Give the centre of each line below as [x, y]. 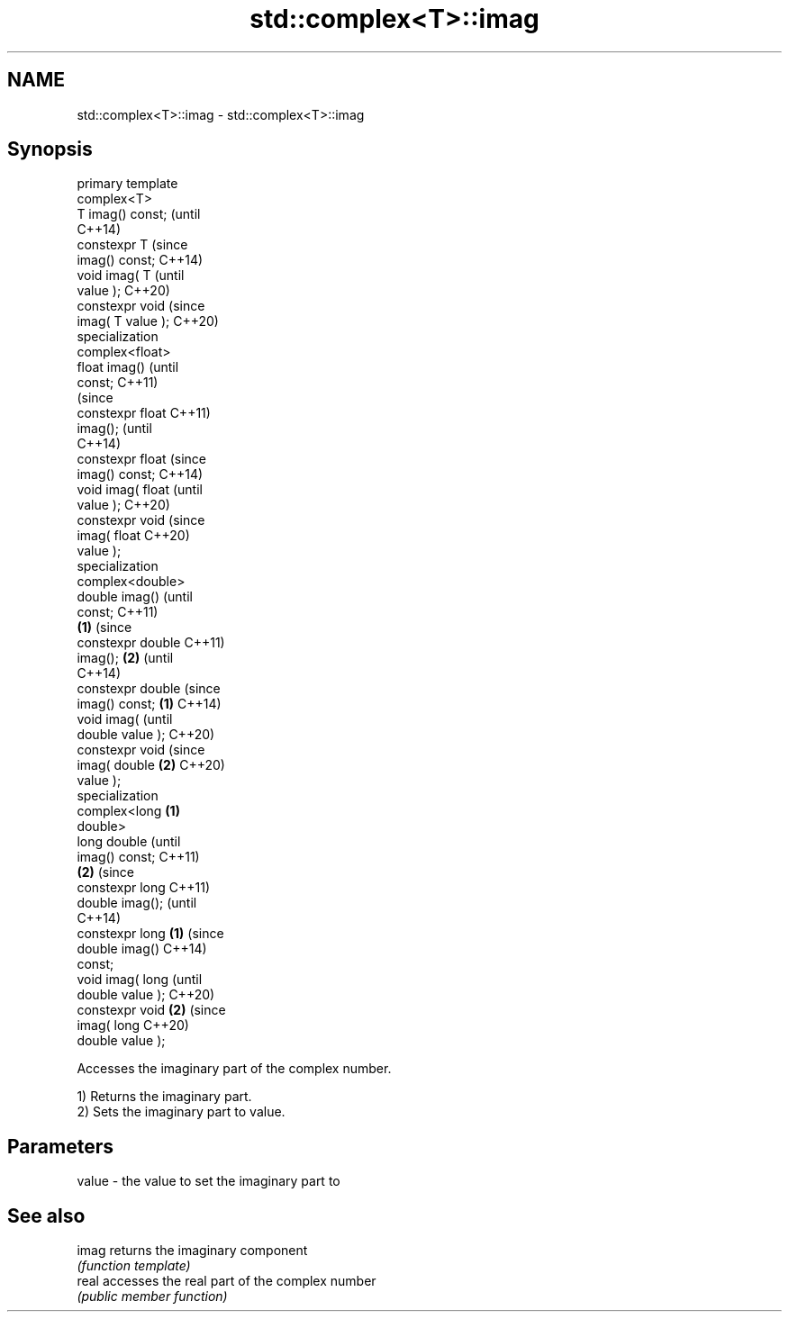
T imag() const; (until [139, 214]
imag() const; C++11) [138, 857]
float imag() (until [128, 367]
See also [46, 1215]
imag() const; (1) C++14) [149, 704]
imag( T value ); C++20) [148, 321]
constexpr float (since [141, 459]
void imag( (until [125, 719]
